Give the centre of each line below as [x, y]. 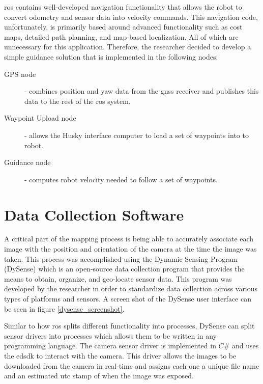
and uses [245, 346]
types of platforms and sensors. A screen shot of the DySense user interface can [128, 298]
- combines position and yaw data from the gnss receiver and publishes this [142, 91]
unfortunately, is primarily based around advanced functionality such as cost [123, 27]
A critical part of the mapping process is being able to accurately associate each [129, 239]
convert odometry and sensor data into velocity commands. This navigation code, [131, 17]
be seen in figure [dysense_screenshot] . [64, 308]
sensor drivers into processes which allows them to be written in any [110, 335]
